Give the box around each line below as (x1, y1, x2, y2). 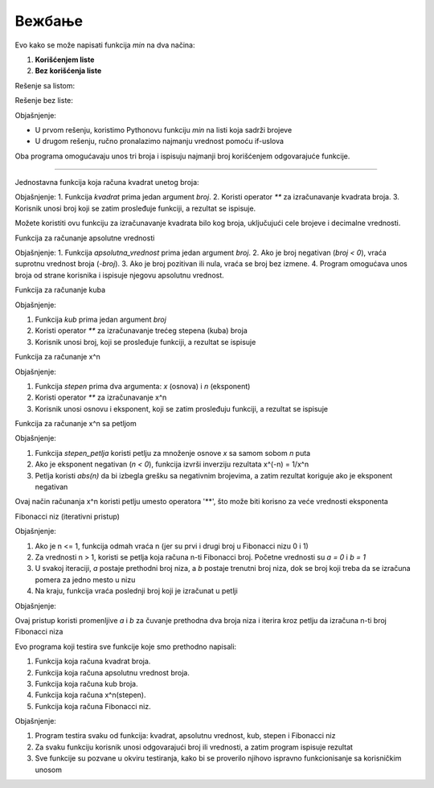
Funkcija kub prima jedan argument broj (35, 314, 166, 324)
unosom (35, 765, 62, 774)
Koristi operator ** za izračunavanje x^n (35, 392, 167, 402)
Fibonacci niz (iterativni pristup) (14, 511, 121, 521)
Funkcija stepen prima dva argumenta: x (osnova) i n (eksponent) (35, 381, 251, 391)
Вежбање (14, 12, 84, 30)
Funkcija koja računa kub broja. (35, 679, 138, 688)
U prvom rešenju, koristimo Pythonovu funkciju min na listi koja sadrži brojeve (35, 125, 293, 134)
